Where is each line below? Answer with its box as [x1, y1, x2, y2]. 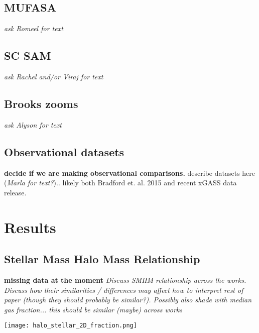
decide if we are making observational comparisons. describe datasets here [4, 167, 255, 178]
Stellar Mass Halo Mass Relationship [4, 251, 200, 267]
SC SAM [4, 48, 51, 63]
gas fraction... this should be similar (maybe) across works [4, 304, 183, 314]
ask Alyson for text [4, 119, 62, 130]
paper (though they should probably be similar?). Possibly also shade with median [4, 294, 252, 305]
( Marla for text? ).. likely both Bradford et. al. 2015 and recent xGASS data [4, 177, 237, 188]
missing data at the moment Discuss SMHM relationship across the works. [4, 274, 246, 285]
